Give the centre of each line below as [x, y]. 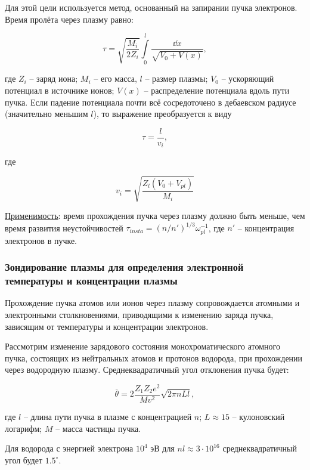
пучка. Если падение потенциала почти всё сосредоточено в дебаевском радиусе [151, 102]
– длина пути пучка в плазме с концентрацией [108, 417]
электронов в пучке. [41, 240]
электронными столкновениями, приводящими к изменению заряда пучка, [139, 314]
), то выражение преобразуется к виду [162, 114]
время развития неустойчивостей [64, 228]
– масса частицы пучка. [98, 428]
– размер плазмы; [176, 78]
